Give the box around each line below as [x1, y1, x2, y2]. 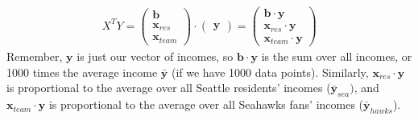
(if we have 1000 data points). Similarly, [171, 63, 369, 80]
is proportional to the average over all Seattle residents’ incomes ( [6, 79, 331, 96]
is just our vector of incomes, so [77, 48, 234, 65]
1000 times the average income [6, 63, 158, 80]
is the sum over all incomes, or [261, 48, 412, 65]
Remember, [6, 48, 63, 65]
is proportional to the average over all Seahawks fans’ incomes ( [48, 96, 364, 113]
